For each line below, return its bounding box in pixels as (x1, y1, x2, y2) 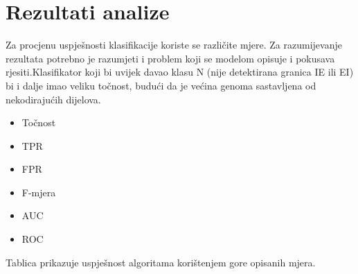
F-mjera (21, 185, 56, 199)
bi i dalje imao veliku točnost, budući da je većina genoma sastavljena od (6, 78, 316, 92)
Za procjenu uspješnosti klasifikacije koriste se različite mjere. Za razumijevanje (6, 37, 342, 52)
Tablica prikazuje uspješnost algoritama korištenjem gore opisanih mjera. (6, 255, 316, 269)
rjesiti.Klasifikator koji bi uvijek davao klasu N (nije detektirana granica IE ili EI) (6, 65, 354, 79)
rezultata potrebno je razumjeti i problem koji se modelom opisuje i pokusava (6, 51, 335, 65)
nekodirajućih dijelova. (6, 92, 101, 106)
